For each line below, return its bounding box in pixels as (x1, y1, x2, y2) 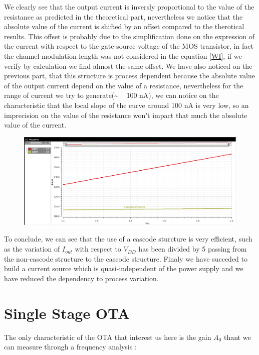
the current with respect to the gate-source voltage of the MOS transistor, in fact (4, 41, 253, 51)
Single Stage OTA (4, 302, 130, 323)
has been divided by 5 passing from (138, 244, 247, 254)
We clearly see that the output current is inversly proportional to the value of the (4, 2, 254, 12)
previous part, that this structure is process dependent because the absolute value (4, 70, 255, 81)
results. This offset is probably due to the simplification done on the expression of (4, 31, 255, 41)
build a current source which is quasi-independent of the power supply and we (4, 263, 243, 274)
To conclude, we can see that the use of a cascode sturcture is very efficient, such (4, 233, 252, 244)
